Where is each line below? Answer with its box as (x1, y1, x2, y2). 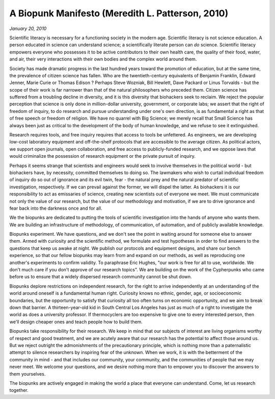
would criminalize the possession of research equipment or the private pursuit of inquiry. (9, 153, 196, 159)
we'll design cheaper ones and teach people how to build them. (9, 319, 143, 325)
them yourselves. (9, 370, 46, 377)
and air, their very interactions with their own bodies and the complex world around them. (9, 56, 197, 62)
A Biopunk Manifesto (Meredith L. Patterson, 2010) (9, 8, 229, 19)
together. (9, 387, 29, 393)
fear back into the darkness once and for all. (9, 205, 102, 211)
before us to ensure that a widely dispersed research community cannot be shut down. (9, 274, 192, 280)
